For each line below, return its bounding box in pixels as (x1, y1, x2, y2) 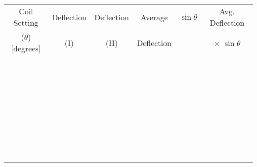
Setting (13, 17, 39, 28)
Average (140, 11, 168, 23)
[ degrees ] (11, 42, 41, 54)
